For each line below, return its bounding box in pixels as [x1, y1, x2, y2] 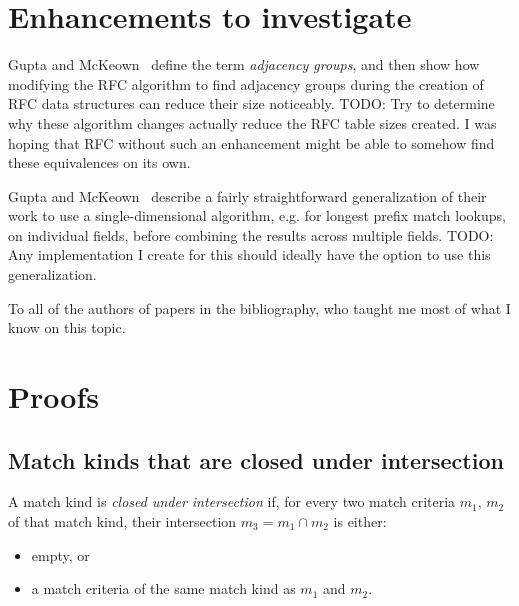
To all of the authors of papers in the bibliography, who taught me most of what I [8, 297, 511, 318]
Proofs [8, 376, 99, 417]
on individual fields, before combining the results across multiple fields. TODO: [8, 224, 494, 245]
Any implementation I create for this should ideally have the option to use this [8, 244, 491, 265]
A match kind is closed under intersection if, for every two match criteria [8, 491, 456, 512]
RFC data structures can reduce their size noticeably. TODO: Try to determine [8, 93, 495, 114]
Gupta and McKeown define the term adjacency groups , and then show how [8, 54, 480, 75]
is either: [333, 511, 387, 532]
